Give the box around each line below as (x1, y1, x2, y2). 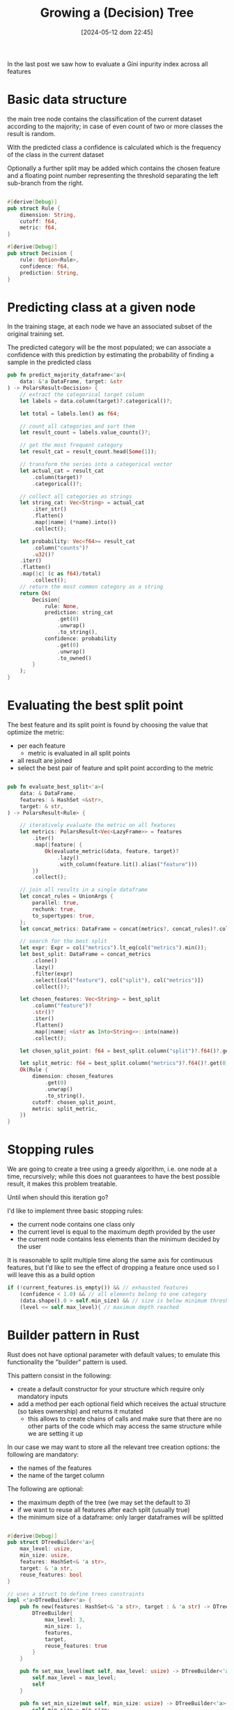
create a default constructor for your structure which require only (17, 1384, 205, 1393)
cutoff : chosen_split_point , (32, 1098, 117, 1106)
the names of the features (17, 1463, 92, 1472)
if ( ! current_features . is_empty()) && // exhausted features (7, 1285, 189, 1292)
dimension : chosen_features (32, 1073, 114, 1080)
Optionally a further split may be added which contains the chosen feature (7, 164, 221, 172)
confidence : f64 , (19, 263, 70, 270)
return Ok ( (19, 589, 52, 597)
